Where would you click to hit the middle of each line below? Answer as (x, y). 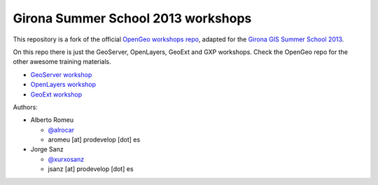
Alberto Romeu (52, 120)
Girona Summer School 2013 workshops (132, 18)
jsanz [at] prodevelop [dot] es (91, 169)
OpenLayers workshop (63, 85)
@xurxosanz (66, 159)
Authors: (25, 107)
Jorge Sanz (47, 149)
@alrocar (61, 130)
